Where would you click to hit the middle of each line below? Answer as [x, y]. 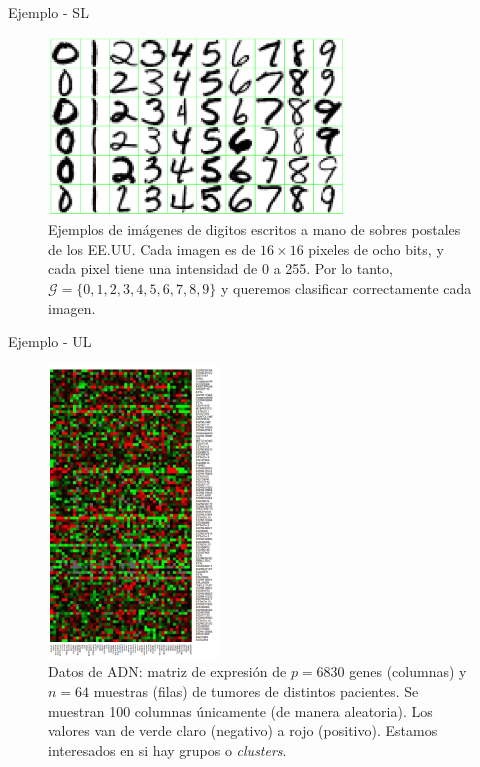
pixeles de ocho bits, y [376, 248]
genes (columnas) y [408, 671]
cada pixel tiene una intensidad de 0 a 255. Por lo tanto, [220, 268]
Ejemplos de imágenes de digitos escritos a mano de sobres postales [254, 229]
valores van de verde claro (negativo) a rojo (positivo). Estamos [243, 730]
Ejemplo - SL [48, 12]
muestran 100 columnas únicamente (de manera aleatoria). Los [240, 710]
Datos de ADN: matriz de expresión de [167, 671]
